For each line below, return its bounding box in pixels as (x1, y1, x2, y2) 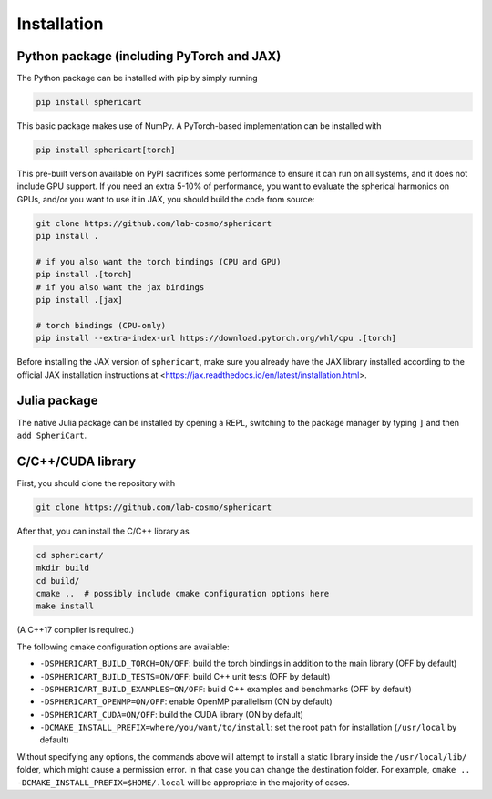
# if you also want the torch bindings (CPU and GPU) (36, 256, 282, 266)
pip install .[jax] (36, 295, 123, 306)
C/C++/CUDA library (16, 453, 137, 469)
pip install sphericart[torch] (36, 145, 177, 155)
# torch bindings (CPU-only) (36, 320, 167, 330)
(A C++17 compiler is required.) (16, 625, 135, 636)
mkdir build (36, 563, 90, 574)
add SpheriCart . (16, 430, 87, 441)
